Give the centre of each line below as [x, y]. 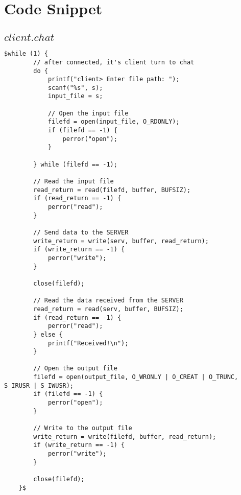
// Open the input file [88, 113]
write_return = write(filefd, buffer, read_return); [125, 437]
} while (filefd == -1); [75, 164]
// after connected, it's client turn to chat [114, 62]
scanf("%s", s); [75, 88]
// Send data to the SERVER [81, 232]
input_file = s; [75, 96]
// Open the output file [75, 369]
